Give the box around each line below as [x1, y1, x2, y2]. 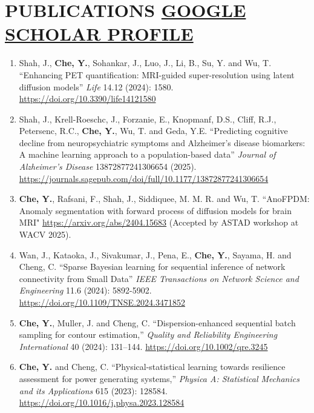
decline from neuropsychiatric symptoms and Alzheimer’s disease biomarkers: [19, 136, 306, 149]
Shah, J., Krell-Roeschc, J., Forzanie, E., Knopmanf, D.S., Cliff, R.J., [19, 112, 276, 125]
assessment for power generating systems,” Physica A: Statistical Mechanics [19, 372, 299, 384]
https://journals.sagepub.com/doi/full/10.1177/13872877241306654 [19, 172, 269, 184]
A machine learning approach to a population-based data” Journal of [19, 148, 276, 161]
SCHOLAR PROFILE [5, 21, 194, 46]
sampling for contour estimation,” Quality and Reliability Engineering [19, 328, 278, 341]
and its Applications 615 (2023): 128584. [19, 384, 168, 397]
